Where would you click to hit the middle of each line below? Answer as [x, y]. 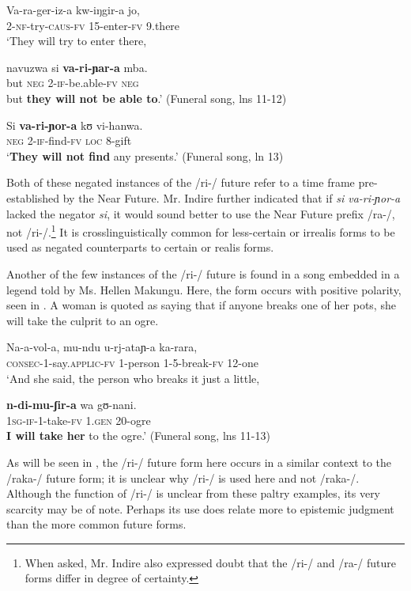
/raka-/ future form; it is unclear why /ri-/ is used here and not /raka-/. [183, 477]
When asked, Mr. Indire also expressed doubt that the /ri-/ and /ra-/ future [210, 562]
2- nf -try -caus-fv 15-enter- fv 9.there [93, 25]
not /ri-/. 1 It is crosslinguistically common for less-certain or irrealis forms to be [201, 231]
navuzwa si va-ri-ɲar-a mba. [77, 67]
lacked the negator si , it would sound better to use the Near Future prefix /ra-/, [201, 213]
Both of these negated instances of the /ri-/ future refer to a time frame [181, 182]
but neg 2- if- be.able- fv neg [73, 83]
